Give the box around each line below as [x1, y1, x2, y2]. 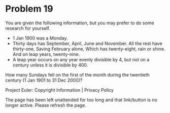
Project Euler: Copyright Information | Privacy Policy [5, 87, 114, 93]
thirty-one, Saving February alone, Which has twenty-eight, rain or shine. [12, 46, 165, 52]
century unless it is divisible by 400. [12, 62, 88, 68]
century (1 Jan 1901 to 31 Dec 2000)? [5, 77, 83, 83]
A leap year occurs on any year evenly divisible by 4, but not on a [12, 56, 150, 62]
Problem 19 [5, 3, 53, 15]
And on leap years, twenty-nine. [12, 51, 80, 57]
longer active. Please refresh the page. [5, 102, 87, 108]
